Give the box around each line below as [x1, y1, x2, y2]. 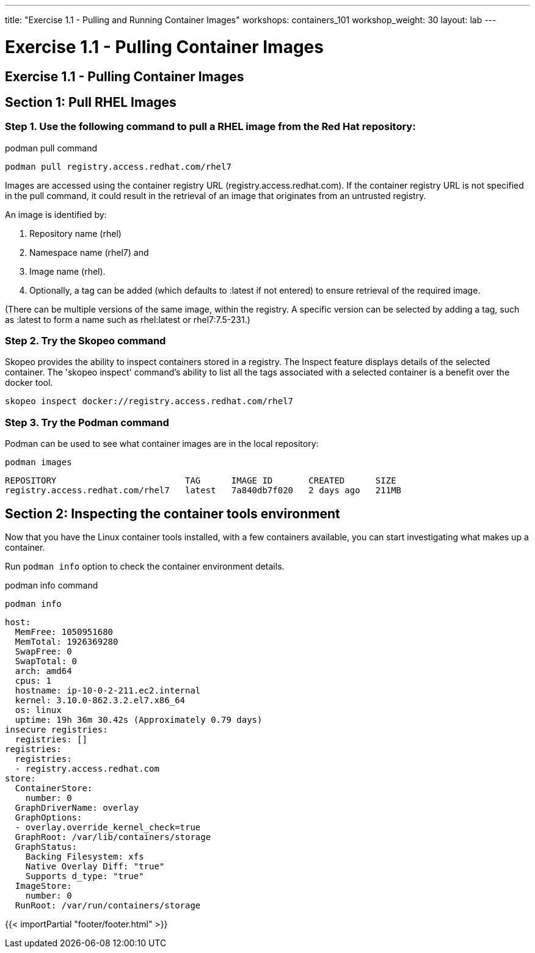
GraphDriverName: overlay [15, 803, 139, 813]
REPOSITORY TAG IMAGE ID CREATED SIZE [5, 476, 396, 486]
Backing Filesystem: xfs [25, 852, 144, 862]
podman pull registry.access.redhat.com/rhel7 [5, 161, 231, 172]
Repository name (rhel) [29, 228, 122, 239]
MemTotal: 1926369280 [15, 637, 118, 647]
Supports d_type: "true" [25, 871, 144, 882]
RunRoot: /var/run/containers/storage [15, 900, 201, 911]
